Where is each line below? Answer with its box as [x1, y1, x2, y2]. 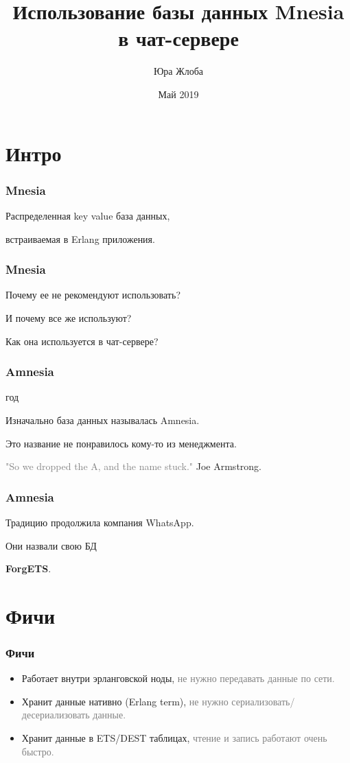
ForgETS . [5, 561, 51, 576]
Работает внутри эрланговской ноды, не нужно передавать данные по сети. [21, 671, 335, 685]
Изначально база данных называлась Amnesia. [5, 412, 200, 427]
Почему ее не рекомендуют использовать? [5, 287, 180, 302]
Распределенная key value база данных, [5, 208, 170, 222]
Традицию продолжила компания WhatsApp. [5, 515, 194, 529]
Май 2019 [158, 86, 199, 101]
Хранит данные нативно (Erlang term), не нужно [21, 694, 229, 708]
